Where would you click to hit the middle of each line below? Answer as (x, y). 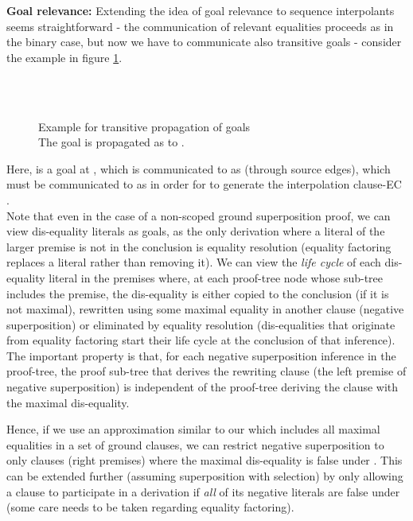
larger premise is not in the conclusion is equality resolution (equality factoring (199, 246)
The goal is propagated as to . (111, 142)
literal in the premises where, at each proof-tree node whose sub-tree (216, 277)
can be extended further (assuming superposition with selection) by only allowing (205, 476)
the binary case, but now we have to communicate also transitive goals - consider (204, 42)
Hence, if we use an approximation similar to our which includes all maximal (193, 429)
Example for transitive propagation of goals (144, 126)
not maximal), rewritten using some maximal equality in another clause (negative (205, 309)
